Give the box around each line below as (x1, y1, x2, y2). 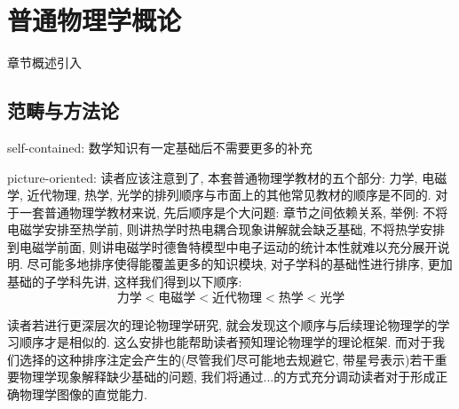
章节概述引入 (7, 53, 82, 72)
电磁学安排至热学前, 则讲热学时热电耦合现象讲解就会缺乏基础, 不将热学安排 (7, 220, 446, 239)
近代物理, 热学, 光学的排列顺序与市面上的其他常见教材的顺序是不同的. (27, 185, 431, 204)
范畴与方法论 (7, 97, 119, 124)
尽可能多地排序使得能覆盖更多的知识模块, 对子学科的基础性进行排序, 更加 (27, 255, 453, 273)
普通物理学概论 (7, 2, 182, 38)
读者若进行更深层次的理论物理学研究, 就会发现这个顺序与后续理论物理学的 (7, 315, 438, 334)
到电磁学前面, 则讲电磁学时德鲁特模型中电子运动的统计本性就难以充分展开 (7, 237, 438, 256)
